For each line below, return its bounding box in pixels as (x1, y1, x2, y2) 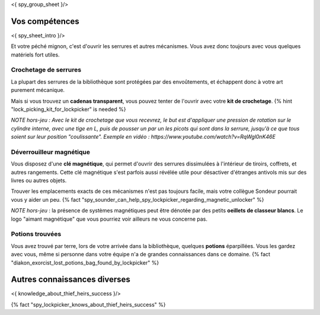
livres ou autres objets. (11, 177, 67, 184)
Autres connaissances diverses (11, 275, 130, 285)
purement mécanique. (11, 87, 65, 94)
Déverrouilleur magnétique (11, 148, 90, 156)
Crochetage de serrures (11, 66, 82, 74)
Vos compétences (11, 16, 79, 26)
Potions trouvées (11, 230, 62, 238)
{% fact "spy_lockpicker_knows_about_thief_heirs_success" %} (11, 301, 166, 308)
